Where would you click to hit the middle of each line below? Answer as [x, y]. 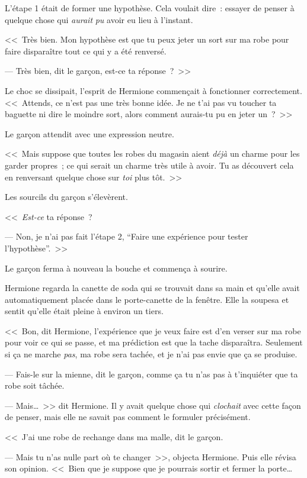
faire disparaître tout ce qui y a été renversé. [86, 51]
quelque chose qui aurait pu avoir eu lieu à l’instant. [99, 19]
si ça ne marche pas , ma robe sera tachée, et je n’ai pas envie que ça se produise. [151, 354]
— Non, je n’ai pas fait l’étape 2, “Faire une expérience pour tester [127, 236]
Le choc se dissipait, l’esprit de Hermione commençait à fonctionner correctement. [153, 90]
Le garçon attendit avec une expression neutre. [89, 133]
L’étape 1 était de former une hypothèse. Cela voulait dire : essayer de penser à [150, 8]
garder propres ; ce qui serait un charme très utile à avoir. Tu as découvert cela [149, 165]
